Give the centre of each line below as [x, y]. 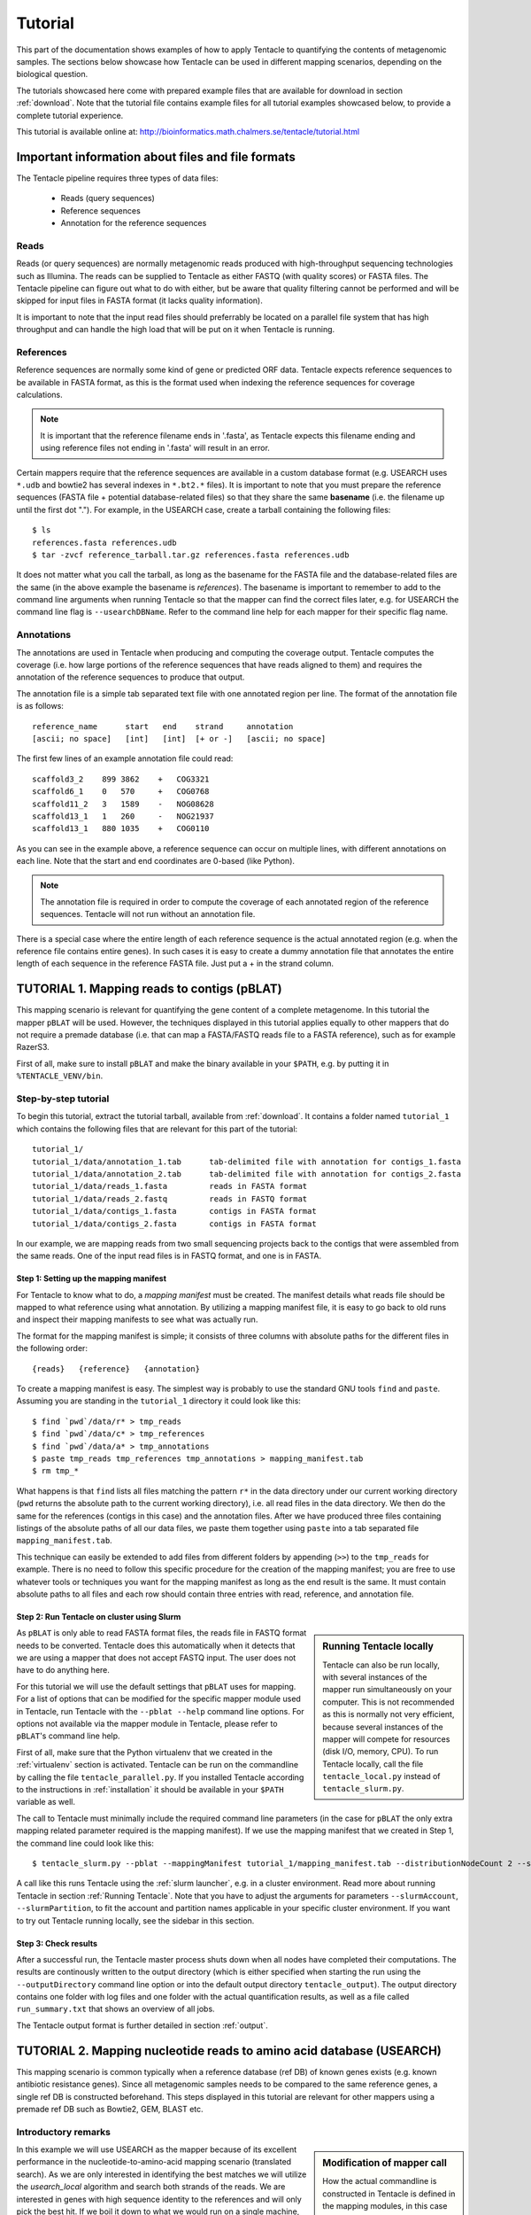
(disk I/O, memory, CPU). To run [381, 1752]
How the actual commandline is [380, 2181]
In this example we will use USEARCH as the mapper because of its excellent [157, 2149]
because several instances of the [383, 1727]
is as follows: [40, 706]
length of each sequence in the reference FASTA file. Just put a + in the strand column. [175, 964]
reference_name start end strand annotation [163, 726]
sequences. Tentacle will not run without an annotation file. [148, 914]
